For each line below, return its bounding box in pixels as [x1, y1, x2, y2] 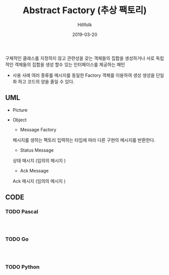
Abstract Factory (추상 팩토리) [22, 5, 147, 16]
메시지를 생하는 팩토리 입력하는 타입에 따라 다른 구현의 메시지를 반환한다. [12, 137, 155, 143]
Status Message [20, 147, 54, 153]
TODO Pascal [5, 208, 39, 215]
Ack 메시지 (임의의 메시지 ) [12, 178, 66, 184]
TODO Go [5, 236, 29, 243]
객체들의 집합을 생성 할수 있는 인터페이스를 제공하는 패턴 [14, 61, 125, 67]
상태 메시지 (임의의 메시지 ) [12, 157, 66, 163]
